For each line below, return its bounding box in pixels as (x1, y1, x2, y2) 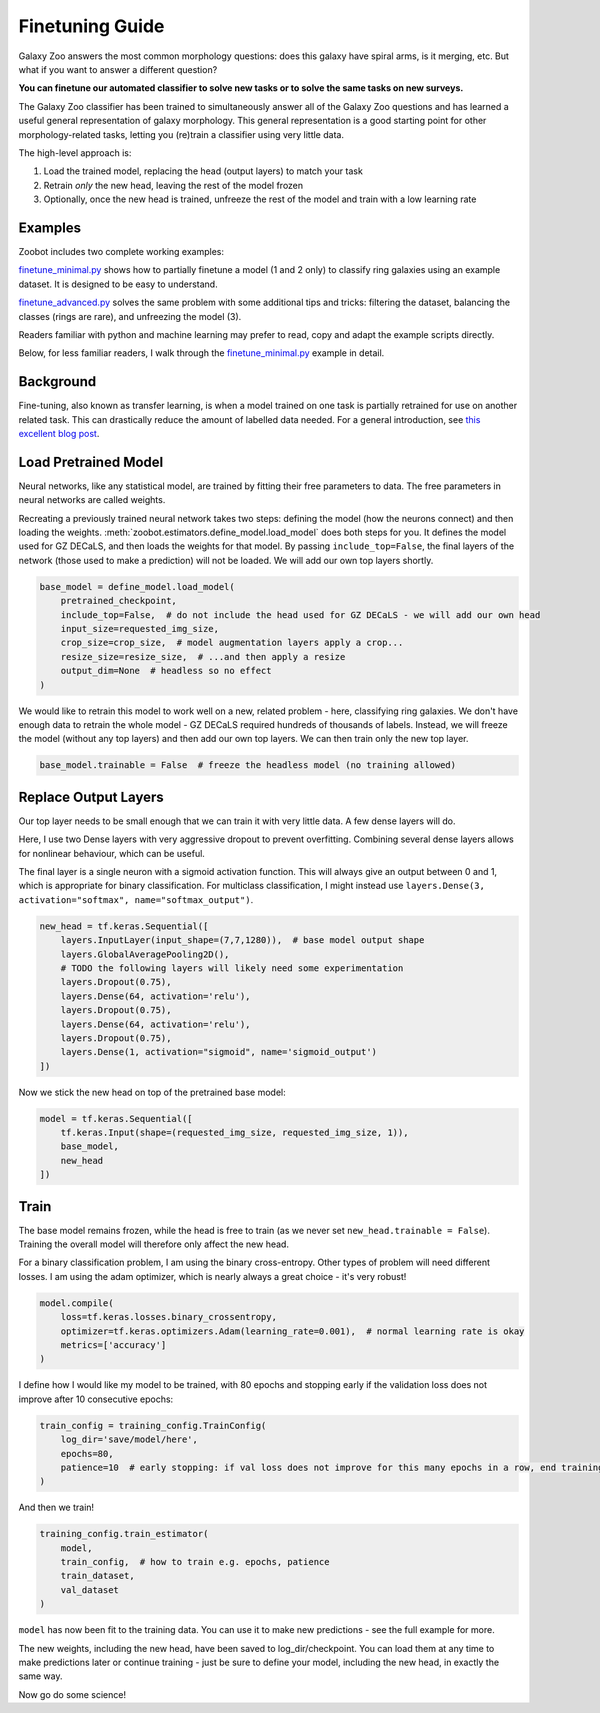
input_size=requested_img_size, (60, 623, 220, 635)
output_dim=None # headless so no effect (60, 665, 272, 677)
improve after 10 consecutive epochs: (18, 1393, 174, 1405)
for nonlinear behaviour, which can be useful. (18, 847, 205, 859)
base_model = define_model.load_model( (39, 581, 235, 592)
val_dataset (60, 1584, 120, 1595)
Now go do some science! (18, 1688, 127, 1700)
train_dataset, (60, 1570, 135, 1582)
